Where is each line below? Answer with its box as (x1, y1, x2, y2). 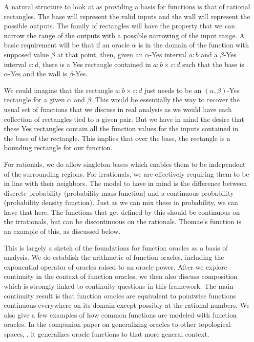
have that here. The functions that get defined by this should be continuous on (4, 206, 240, 217)
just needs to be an (144, 85, 202, 95)
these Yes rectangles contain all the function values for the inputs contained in (4, 123, 238, 134)
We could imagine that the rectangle (4, 85, 113, 95)
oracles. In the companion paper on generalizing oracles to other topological (4, 319, 231, 329)
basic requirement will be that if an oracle (4, 40, 129, 50)
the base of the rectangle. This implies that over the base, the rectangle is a (4, 133, 231, 143)
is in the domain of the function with (138, 40, 249, 50)
